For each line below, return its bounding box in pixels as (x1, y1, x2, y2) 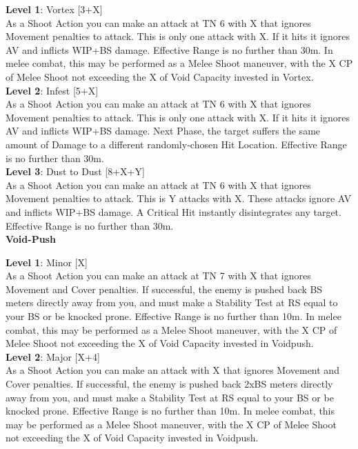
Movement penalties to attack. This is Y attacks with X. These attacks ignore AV (6, 191, 352, 206)
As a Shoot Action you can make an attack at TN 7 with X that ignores (6, 268, 311, 283)
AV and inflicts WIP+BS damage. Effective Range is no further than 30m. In (6, 42, 333, 57)
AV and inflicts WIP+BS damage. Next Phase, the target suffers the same (6, 123, 321, 138)
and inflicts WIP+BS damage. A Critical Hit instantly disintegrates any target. (6, 204, 341, 219)
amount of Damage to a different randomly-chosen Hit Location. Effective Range (6, 137, 347, 151)
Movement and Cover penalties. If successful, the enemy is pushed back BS (6, 281, 323, 296)
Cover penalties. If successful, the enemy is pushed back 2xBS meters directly (6, 377, 333, 391)
